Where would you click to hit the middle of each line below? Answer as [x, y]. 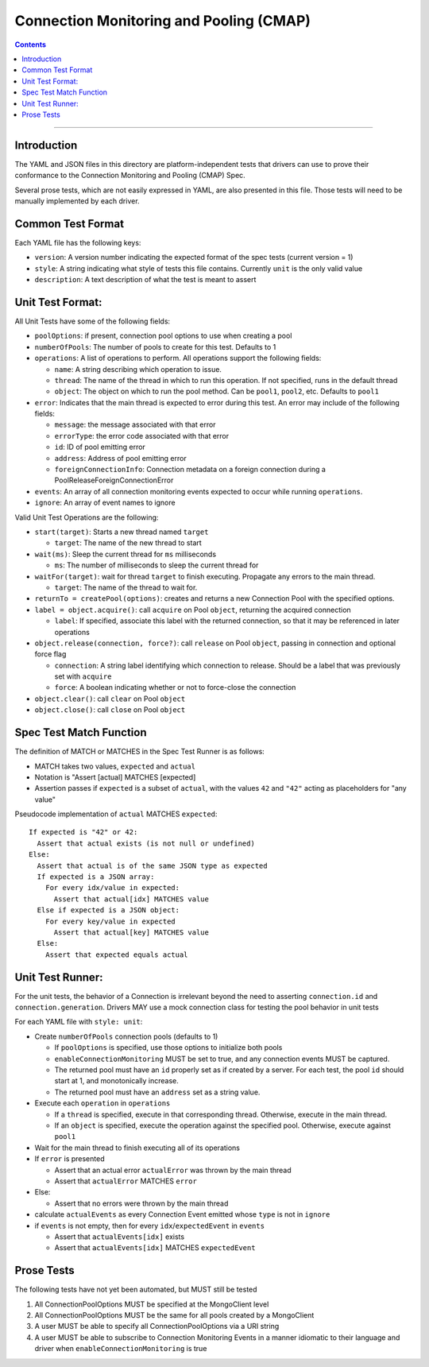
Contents [31, 45]
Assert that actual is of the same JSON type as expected [152, 866]
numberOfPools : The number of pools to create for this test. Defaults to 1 [155, 347]
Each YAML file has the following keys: [78, 242]
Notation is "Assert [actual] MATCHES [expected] [115, 777]
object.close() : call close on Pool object [110, 710]
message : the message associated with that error [135, 424]
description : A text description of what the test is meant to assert [145, 280]
